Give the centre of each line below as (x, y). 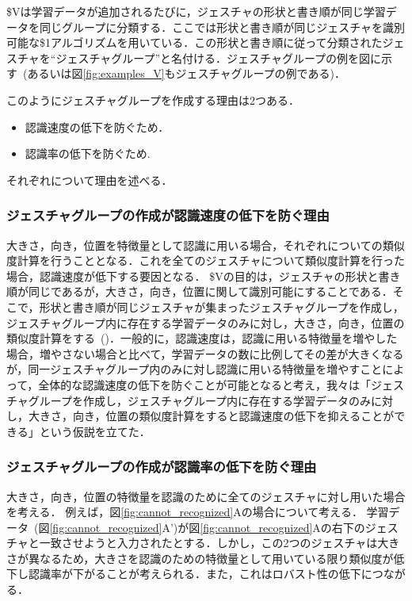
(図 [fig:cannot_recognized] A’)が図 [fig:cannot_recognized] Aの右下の (199, 527)
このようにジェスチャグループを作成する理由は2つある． (153, 100)
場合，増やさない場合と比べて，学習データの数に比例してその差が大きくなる (205, 353)
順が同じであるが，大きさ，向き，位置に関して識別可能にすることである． (200, 291)
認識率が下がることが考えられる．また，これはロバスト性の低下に (200, 574)
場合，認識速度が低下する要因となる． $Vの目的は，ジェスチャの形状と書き (204, 276)
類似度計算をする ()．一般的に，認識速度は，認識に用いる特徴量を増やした (202, 338)
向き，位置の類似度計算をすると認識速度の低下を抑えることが (233, 416)
